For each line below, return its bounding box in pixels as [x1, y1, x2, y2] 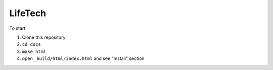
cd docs [22, 42, 41, 47]
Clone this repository [22, 34, 66, 40]
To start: [9, 25, 27, 31]
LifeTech [9, 8, 47, 19]
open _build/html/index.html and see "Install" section [22, 55, 145, 61]
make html [22, 48, 47, 54]
